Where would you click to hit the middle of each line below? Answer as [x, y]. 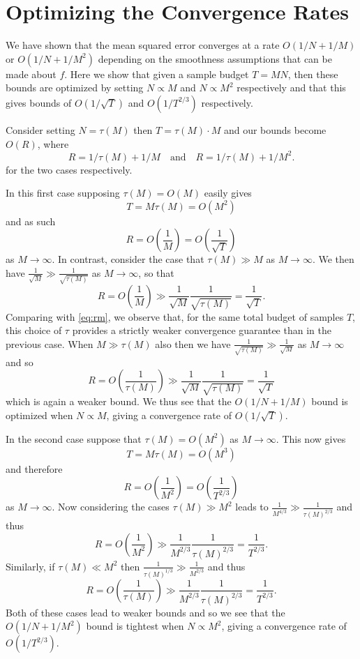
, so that [156, 272]
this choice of [34, 330]
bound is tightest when [135, 626]
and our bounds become [275, 129]
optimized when [39, 415]
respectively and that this [291, 88]
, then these [313, 74]
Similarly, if [30, 566]
